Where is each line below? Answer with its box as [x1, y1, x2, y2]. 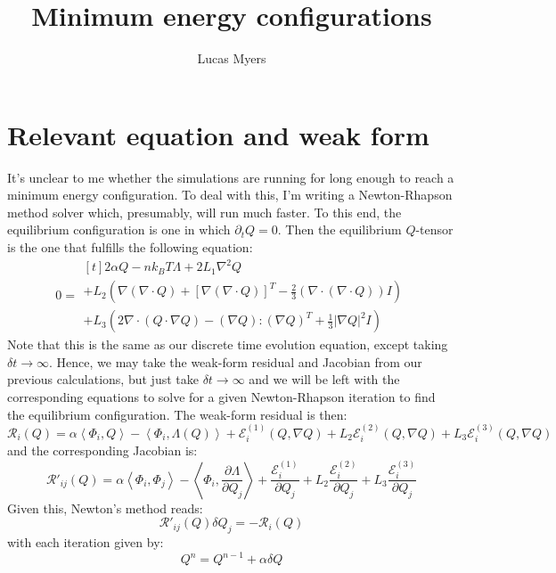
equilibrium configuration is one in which [7, 220, 231, 239]
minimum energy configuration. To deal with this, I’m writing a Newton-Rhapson [7, 185, 453, 204]
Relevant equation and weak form [7, 116, 429, 152]
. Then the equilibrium [277, 220, 402, 239]
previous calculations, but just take [7, 370, 199, 389]
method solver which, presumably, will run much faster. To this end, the [7, 202, 402, 221]
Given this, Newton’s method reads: [7, 498, 203, 517]
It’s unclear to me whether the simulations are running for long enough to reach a [7, 168, 454, 186]
